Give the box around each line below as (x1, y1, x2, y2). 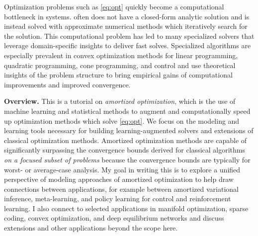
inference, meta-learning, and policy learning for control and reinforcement (4, 193, 231, 204)
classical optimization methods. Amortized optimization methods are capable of (4, 135, 247, 145)
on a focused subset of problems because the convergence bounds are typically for (4, 154, 251, 164)
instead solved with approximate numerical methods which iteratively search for (4, 21, 248, 31)
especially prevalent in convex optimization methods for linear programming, (4, 50, 238, 60)
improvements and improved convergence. (4, 79, 131, 89)
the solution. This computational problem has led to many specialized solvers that (4, 30, 255, 41)
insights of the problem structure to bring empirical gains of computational (4, 70, 233, 80)
